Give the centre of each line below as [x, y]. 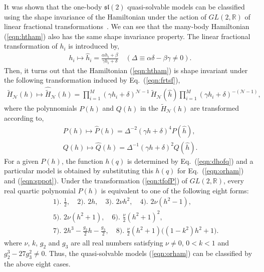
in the [149, 108]
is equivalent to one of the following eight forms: [175, 190]
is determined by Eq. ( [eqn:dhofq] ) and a [190, 161]
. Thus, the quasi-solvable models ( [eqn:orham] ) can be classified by [149, 253]
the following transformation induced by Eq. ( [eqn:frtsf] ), [92, 80]
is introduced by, [94, 46]
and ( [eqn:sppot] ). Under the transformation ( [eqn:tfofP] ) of [96, 180]
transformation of [31, 46]
